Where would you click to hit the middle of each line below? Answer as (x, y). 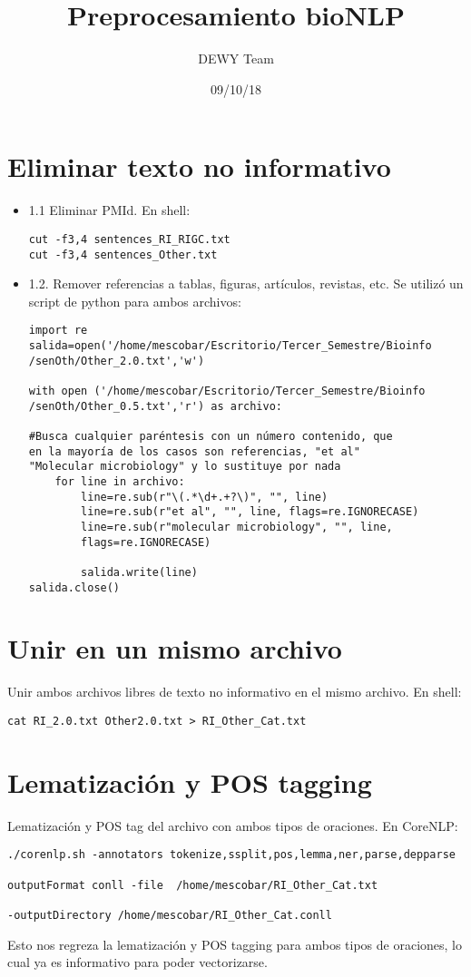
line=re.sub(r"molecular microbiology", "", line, (237, 527)
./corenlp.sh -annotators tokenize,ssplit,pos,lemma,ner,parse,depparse (231, 855)
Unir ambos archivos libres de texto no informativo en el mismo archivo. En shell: (235, 692)
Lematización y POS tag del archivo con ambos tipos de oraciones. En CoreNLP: (233, 825)
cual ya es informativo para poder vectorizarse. (137, 962)
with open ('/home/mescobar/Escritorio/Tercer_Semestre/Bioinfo (227, 391)
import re (58, 331)
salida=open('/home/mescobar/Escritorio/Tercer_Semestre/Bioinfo (230, 346)
